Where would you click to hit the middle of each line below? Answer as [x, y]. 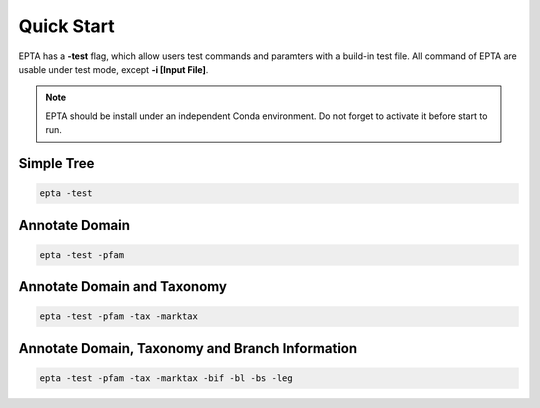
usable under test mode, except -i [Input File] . [113, 69]
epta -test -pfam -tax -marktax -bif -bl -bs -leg [166, 378]
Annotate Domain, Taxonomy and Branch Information [188, 348]
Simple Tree [56, 163]
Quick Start [66, 26]
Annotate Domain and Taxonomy [122, 286]
